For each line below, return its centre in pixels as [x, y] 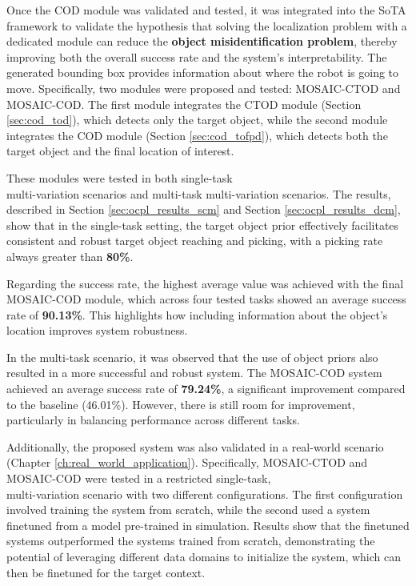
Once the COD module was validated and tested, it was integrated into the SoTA [206, 10]
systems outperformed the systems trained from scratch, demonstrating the [191, 541]
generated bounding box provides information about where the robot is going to [203, 72]
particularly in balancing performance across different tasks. [153, 420]
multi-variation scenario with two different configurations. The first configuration [205, 494]
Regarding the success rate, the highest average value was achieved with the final [205, 283]
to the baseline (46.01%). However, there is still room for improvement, [181, 404]
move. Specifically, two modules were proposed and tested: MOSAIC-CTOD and [204, 88]
